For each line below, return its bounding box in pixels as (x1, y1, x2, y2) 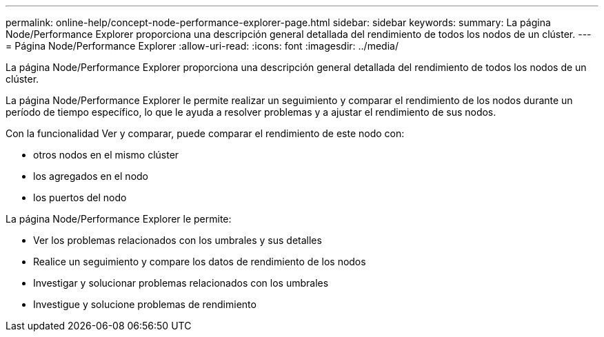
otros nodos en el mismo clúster (33, 149, 179, 161)
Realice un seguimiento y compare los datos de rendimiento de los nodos (33, 256, 366, 267)
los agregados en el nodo (33, 170, 148, 182)
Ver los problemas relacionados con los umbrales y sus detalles (33, 234, 322, 246)
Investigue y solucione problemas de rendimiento (33, 298, 256, 310)
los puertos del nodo (33, 192, 127, 203)
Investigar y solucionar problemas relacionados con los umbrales (33, 277, 329, 289)
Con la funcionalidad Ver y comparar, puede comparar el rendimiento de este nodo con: (6, 127, 405, 139)
